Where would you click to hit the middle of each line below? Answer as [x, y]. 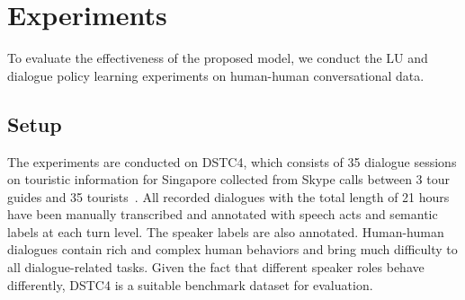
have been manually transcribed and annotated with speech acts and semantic [223, 214]
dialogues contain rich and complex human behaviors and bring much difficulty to [232, 249]
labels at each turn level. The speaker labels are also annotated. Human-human [226, 231]
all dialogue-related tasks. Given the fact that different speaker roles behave [216, 267]
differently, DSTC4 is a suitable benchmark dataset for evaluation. [190, 284]
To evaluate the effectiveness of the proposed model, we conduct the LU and [218, 58]
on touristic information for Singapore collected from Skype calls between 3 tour [228, 179]
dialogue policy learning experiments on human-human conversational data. [216, 75]
